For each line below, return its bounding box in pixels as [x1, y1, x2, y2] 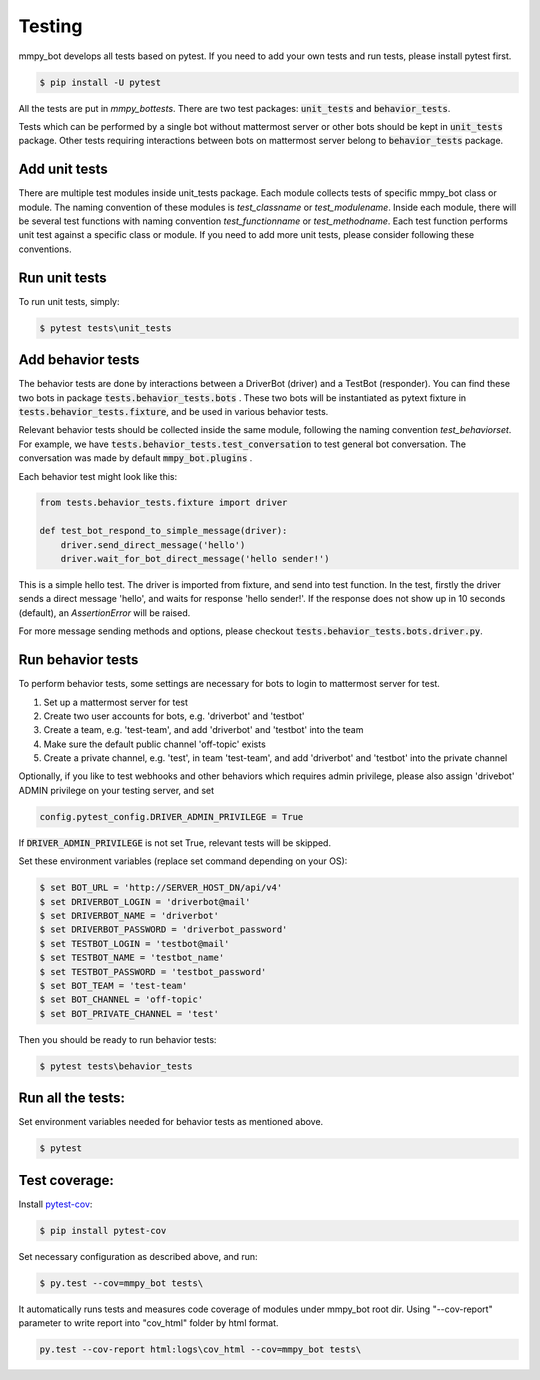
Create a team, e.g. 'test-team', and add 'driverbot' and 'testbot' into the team [43, 724, 364, 736]
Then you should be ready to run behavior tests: [18, 1033, 217, 1045]
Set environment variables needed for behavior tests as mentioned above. [18, 1116, 324, 1128]
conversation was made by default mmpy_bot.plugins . [18, 452, 253, 464]
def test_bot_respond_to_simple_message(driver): [39, 525, 288, 537]
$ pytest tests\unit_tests [39, 322, 172, 334]
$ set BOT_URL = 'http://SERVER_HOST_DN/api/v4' [39, 882, 283, 894]
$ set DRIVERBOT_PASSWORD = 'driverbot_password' [39, 924, 288, 935]
